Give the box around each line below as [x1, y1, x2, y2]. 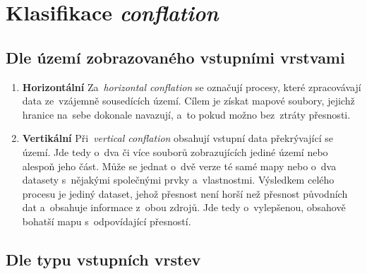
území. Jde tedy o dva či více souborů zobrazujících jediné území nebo [22, 144, 328, 159]
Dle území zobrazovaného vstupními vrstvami [6, 46, 345, 68]
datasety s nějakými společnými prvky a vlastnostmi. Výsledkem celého [22, 172, 335, 187]
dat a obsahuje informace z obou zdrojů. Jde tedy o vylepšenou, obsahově [22, 200, 346, 215]
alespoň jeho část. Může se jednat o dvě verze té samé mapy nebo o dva [22, 158, 337, 173]
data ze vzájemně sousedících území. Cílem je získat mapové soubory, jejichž [22, 93, 355, 108]
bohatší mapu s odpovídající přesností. [22, 213, 191, 228]
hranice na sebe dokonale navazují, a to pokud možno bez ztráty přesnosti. [22, 107, 351, 121]
